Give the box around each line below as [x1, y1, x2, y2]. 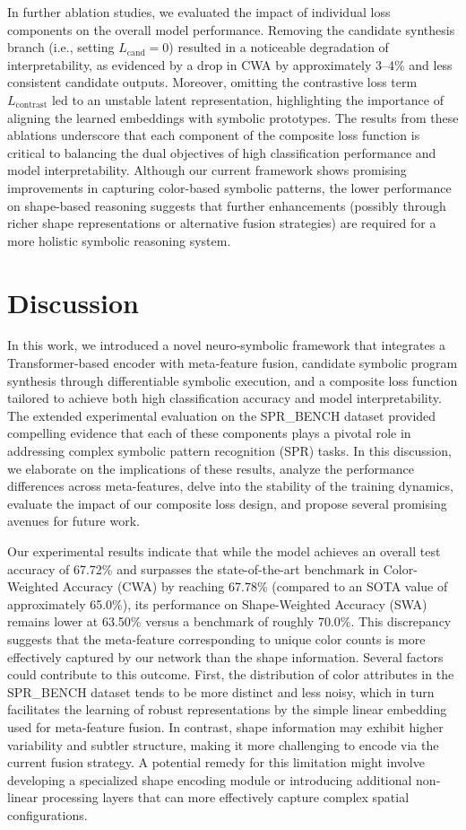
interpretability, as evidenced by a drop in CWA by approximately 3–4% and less [7, 55, 453, 74]
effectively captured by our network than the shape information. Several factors [7, 647, 444, 666]
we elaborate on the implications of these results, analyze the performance [7, 459, 414, 477]
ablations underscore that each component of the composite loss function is [7, 126, 420, 144]
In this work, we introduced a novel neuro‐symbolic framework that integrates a [7, 336, 445, 354]
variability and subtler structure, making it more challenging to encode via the [7, 735, 439, 754]
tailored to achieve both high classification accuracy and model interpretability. [7, 389, 442, 407]
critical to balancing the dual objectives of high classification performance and [7, 143, 436, 162]
